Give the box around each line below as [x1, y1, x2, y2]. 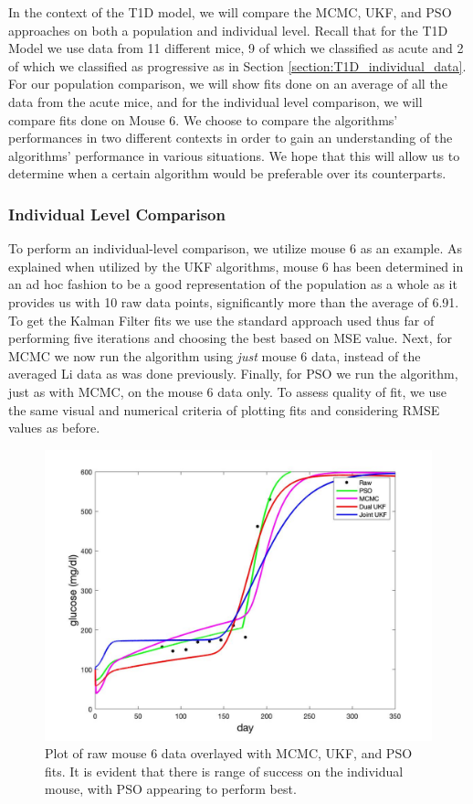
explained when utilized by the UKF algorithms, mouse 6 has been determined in [8, 256, 464, 275]
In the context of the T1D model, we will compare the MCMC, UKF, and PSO [8, 3, 452, 21]
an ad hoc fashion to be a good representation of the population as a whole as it [8, 274, 457, 294]
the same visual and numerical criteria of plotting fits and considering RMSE [8, 400, 440, 419]
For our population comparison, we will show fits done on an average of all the [8, 74, 447, 93]
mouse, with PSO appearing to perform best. [45, 779, 297, 799]
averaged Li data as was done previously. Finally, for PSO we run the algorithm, [8, 364, 458, 383]
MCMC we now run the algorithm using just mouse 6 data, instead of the [8, 346, 421, 365]
